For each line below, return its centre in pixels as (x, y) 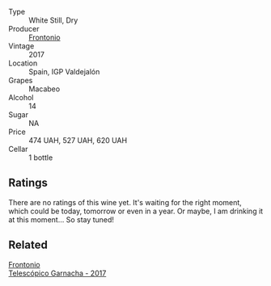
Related (28, 245)
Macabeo (44, 89)
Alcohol (21, 97)
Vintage (21, 46)
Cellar (18, 149)
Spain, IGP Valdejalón (64, 71)
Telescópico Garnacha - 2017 (57, 273)
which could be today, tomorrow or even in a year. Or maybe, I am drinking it (136, 211)
